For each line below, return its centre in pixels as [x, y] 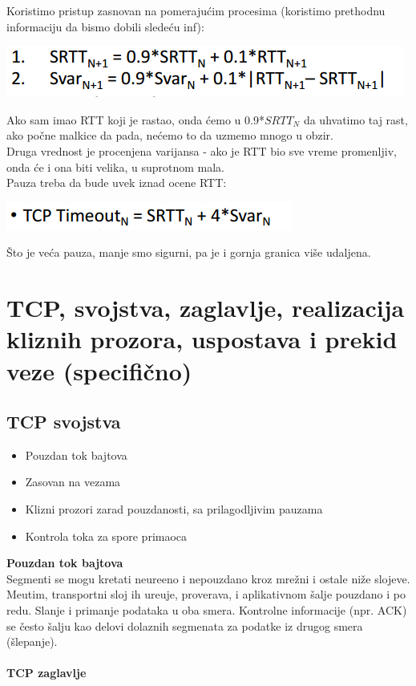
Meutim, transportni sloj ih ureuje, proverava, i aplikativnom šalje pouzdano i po [206, 594]
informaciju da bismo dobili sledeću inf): [105, 26]
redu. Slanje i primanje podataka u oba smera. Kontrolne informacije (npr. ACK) [207, 610]
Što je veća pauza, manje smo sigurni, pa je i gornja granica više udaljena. [189, 252]
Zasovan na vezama [73, 482]
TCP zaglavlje [46, 673]
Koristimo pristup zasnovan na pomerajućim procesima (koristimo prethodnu [196, 10]
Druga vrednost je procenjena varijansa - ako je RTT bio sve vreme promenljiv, [202, 150]
